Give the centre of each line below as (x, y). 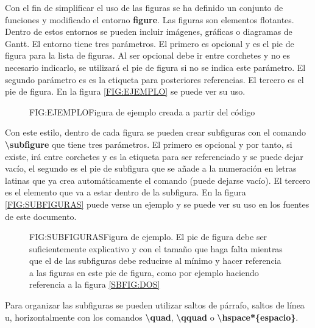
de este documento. (41, 216)
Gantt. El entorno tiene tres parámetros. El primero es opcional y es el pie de (150, 43)
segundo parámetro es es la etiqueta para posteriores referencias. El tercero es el (154, 79)
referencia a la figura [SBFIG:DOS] (95, 284)
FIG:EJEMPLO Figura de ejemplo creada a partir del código (142, 111)
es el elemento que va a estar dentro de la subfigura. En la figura (126, 192)
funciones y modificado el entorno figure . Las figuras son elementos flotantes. (150, 19)
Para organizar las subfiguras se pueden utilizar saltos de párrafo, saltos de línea (155, 305)
